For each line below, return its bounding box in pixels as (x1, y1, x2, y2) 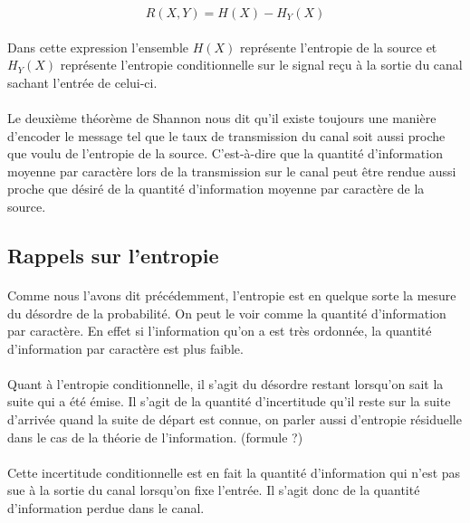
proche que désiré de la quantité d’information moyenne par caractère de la (7, 179, 425, 198)
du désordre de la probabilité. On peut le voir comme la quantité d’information (7, 303, 446, 322)
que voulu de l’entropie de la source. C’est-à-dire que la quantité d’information (7, 144, 443, 163)
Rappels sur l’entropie (7, 241, 219, 269)
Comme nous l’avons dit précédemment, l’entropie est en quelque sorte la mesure (7, 285, 456, 304)
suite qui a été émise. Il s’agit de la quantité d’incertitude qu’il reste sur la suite (7, 392, 451, 411)
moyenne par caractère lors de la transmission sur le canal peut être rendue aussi (7, 161, 456, 180)
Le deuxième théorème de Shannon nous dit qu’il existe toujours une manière (7, 108, 436, 127)
